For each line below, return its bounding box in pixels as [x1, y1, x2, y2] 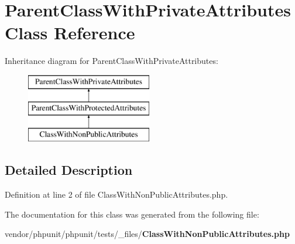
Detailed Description [5, 161, 133, 179]
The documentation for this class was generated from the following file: [5, 208, 259, 220]
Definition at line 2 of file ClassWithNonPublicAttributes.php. [5, 188, 228, 201]
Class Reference [5, 21, 135, 45]
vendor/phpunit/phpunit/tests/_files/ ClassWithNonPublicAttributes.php [5, 228, 290, 240]
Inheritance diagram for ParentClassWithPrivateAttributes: [5, 55, 218, 67]
